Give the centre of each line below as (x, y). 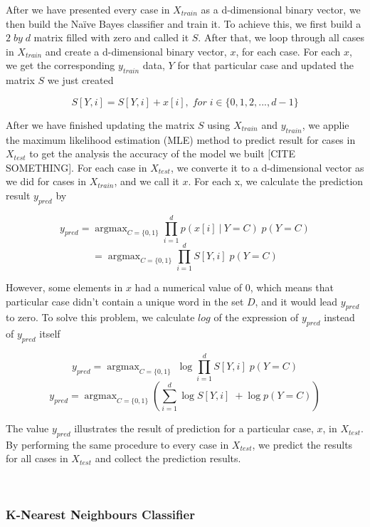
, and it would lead (296, 301)
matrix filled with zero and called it (111, 37)
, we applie (326, 124)
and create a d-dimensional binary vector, (136, 51)
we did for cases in (46, 181)
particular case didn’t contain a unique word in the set (125, 301)
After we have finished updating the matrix (100, 124)
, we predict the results (302, 444)
